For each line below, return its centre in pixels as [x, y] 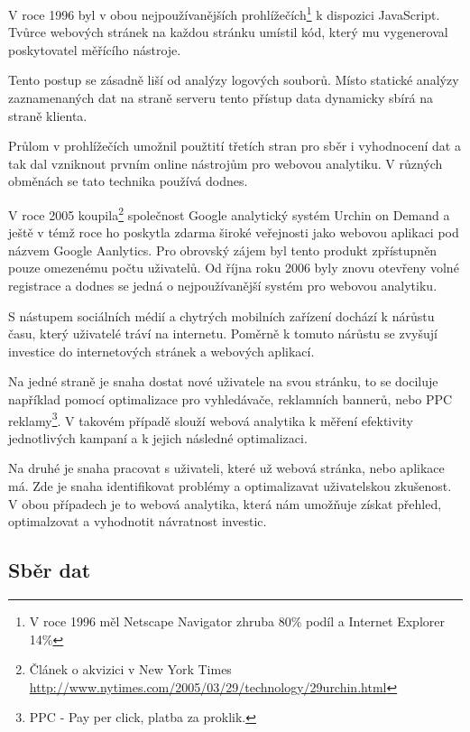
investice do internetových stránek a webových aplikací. [161, 351]
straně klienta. [48, 115]
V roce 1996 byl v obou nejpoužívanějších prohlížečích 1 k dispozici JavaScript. [224, 13]
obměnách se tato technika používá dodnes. [128, 181]
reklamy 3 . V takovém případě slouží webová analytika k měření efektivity [211, 419]
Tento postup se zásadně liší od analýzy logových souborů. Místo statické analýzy [234, 80]
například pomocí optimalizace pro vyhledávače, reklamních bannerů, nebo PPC [230, 399]
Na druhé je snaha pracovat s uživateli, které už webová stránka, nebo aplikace [226, 468]
